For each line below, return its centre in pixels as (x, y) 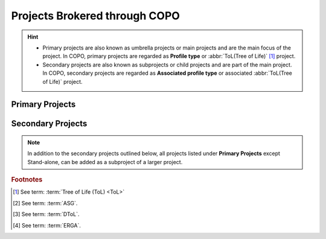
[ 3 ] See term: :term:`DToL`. (46, 214)
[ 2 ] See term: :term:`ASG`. (45, 203)
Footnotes (27, 180)
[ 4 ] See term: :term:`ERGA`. (47, 225)
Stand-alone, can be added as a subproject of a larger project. (105, 162)
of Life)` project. (62, 81)
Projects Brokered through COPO (96, 16)
